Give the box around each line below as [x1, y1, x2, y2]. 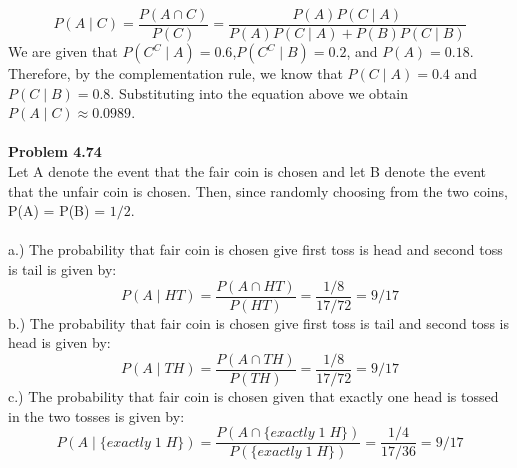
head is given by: [8, 332, 111, 353]
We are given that [8, 41, 118, 62]
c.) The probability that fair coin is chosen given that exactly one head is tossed [8, 385, 499, 406]
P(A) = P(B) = [8, 200, 106, 221]
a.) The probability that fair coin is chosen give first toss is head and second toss [8, 239, 503, 260]
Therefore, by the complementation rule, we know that [8, 63, 343, 84]
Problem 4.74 [8, 141, 102, 162]
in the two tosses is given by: [8, 405, 185, 426]
